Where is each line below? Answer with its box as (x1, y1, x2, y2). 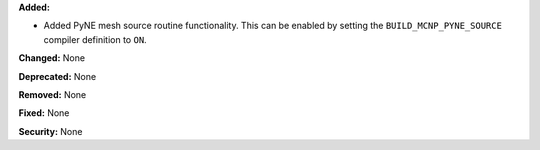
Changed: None (18, 52, 85, 64)
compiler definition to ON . (43, 33, 147, 45)
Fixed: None (18, 107, 70, 119)
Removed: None (18, 88, 87, 100)
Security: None (18, 125, 83, 137)
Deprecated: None (18, 70, 97, 82)
